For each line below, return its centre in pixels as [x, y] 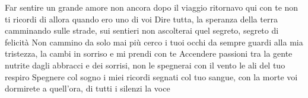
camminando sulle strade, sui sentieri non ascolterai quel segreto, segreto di [142, 30]
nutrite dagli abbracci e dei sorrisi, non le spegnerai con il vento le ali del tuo [145, 65]
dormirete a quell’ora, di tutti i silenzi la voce [88, 88]
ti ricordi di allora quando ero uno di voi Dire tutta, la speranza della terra [141, 19]
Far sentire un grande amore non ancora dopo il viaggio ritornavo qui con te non [152, 7]
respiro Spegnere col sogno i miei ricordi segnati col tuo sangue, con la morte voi [151, 76]
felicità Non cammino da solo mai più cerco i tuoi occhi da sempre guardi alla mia [154, 42]
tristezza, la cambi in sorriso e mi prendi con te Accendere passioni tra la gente [149, 53]
